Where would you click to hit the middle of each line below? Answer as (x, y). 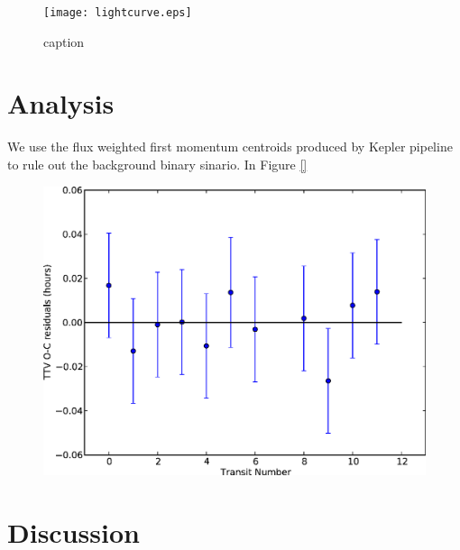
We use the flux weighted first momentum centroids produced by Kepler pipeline (230, 147)
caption (64, 41)
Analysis (61, 103)
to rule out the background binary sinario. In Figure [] (157, 164)
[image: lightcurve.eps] (118, 13)
